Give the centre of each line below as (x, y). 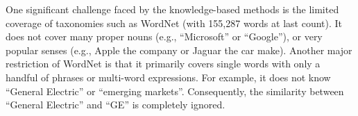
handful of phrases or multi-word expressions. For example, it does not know (168, 77)
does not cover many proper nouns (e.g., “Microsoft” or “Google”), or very (164, 36)
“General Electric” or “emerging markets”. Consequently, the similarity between (175, 91)
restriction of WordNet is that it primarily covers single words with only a (163, 64)
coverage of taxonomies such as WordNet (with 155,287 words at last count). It (174, 23)
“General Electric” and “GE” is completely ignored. (116, 105)
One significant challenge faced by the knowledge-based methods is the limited (172, 9)
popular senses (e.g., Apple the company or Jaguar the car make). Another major (179, 50)
